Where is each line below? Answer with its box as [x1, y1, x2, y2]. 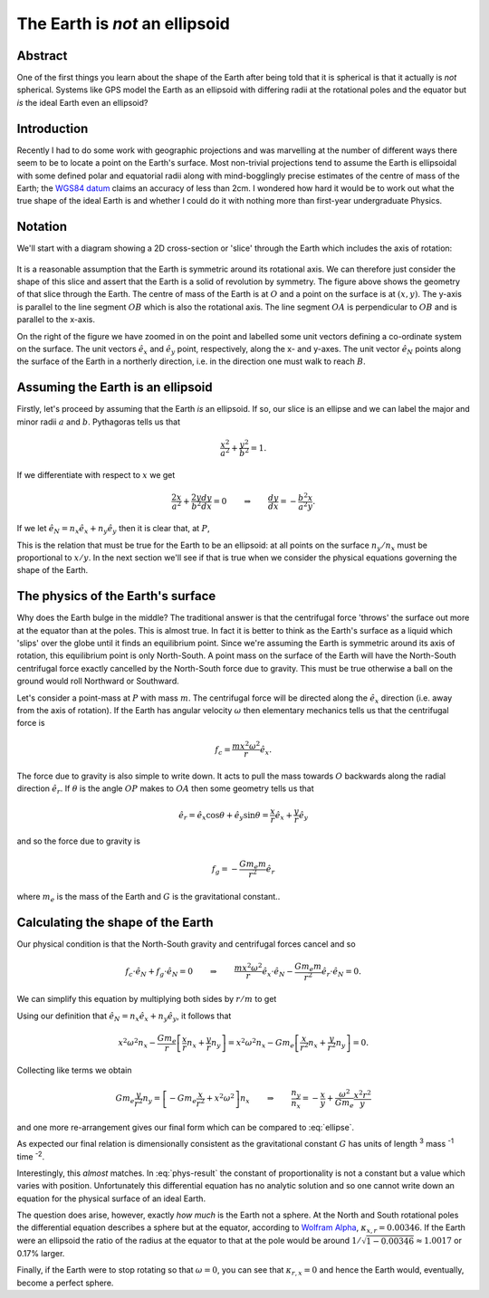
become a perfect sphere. [16, 1277, 114, 1288]
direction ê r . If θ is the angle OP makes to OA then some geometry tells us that [16, 783, 314, 797]
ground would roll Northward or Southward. [16, 675, 180, 687]
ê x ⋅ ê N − [262, 966, 293, 978]
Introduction [16, 120, 89, 136]
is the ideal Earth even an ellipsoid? [16, 97, 149, 108]
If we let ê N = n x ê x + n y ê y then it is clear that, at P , [16, 523, 210, 536]
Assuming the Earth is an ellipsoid [16, 380, 213, 396]
